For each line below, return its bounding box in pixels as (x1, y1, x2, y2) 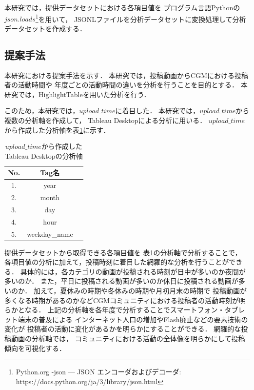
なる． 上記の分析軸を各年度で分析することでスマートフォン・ (24, 305, 225, 315)
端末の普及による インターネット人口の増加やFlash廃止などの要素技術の (18, 314, 248, 324)
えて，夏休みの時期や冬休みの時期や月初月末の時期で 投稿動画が (40, 286, 247, 296)
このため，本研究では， (4, 105, 79, 116)
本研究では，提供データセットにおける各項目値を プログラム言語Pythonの (4, 2, 240, 12)
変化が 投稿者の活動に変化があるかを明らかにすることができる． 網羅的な (4, 324, 241, 334)
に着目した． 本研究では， (115, 105, 200, 116)
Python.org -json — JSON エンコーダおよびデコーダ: (16, 367, 181, 377)
